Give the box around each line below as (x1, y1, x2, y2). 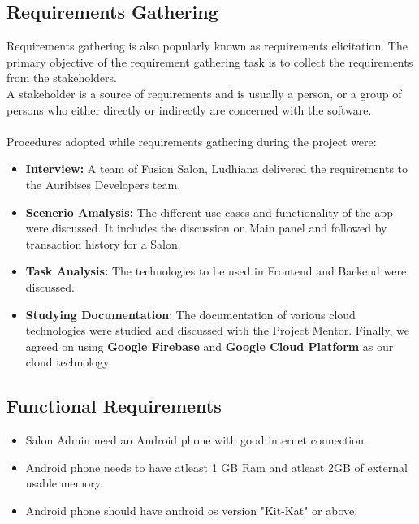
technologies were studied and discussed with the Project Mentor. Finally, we (25, 322, 410, 339)
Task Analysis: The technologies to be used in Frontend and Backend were (25, 262, 407, 279)
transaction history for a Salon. (25, 235, 181, 252)
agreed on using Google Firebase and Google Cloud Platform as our (25, 337, 394, 354)
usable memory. (25, 474, 103, 492)
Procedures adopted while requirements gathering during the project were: (6, 132, 377, 149)
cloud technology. (25, 353, 112, 370)
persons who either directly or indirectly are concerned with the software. (6, 101, 372, 118)
